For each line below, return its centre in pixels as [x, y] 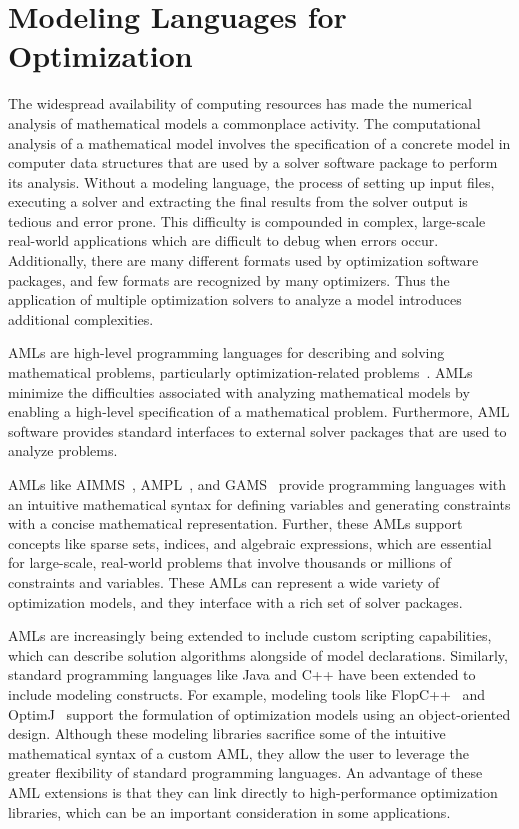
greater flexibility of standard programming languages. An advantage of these [245, 772]
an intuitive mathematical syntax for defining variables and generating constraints [259, 503]
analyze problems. [63, 450]
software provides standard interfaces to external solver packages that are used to [257, 430]
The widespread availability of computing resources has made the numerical [240, 103]
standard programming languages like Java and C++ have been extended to [242, 674]
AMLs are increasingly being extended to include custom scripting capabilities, [250, 635]
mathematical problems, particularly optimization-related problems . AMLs [240, 372]
